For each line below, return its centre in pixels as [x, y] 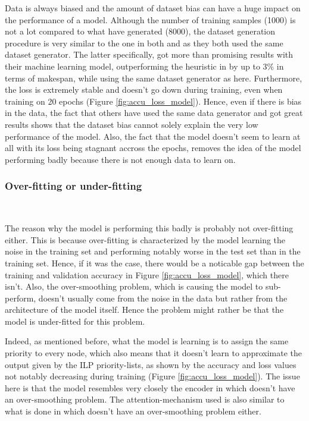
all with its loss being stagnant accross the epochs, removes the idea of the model [153, 148]
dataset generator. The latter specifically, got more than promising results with [149, 54]
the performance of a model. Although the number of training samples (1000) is [150, 19]
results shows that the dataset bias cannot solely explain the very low [132, 124]
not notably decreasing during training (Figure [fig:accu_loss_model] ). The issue [152, 376]
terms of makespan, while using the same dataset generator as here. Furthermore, [154, 78]
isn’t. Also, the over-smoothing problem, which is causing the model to [134, 286]
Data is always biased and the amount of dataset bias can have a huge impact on [153, 8]
